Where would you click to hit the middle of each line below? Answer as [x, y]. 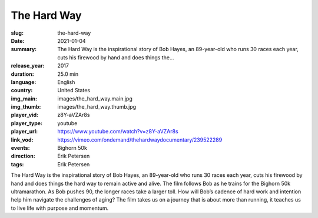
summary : [24, 49]
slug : [17, 33]
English [66, 82]
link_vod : [22, 140]
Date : [18, 41]
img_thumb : [26, 107]
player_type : [27, 123]
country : [22, 90]
